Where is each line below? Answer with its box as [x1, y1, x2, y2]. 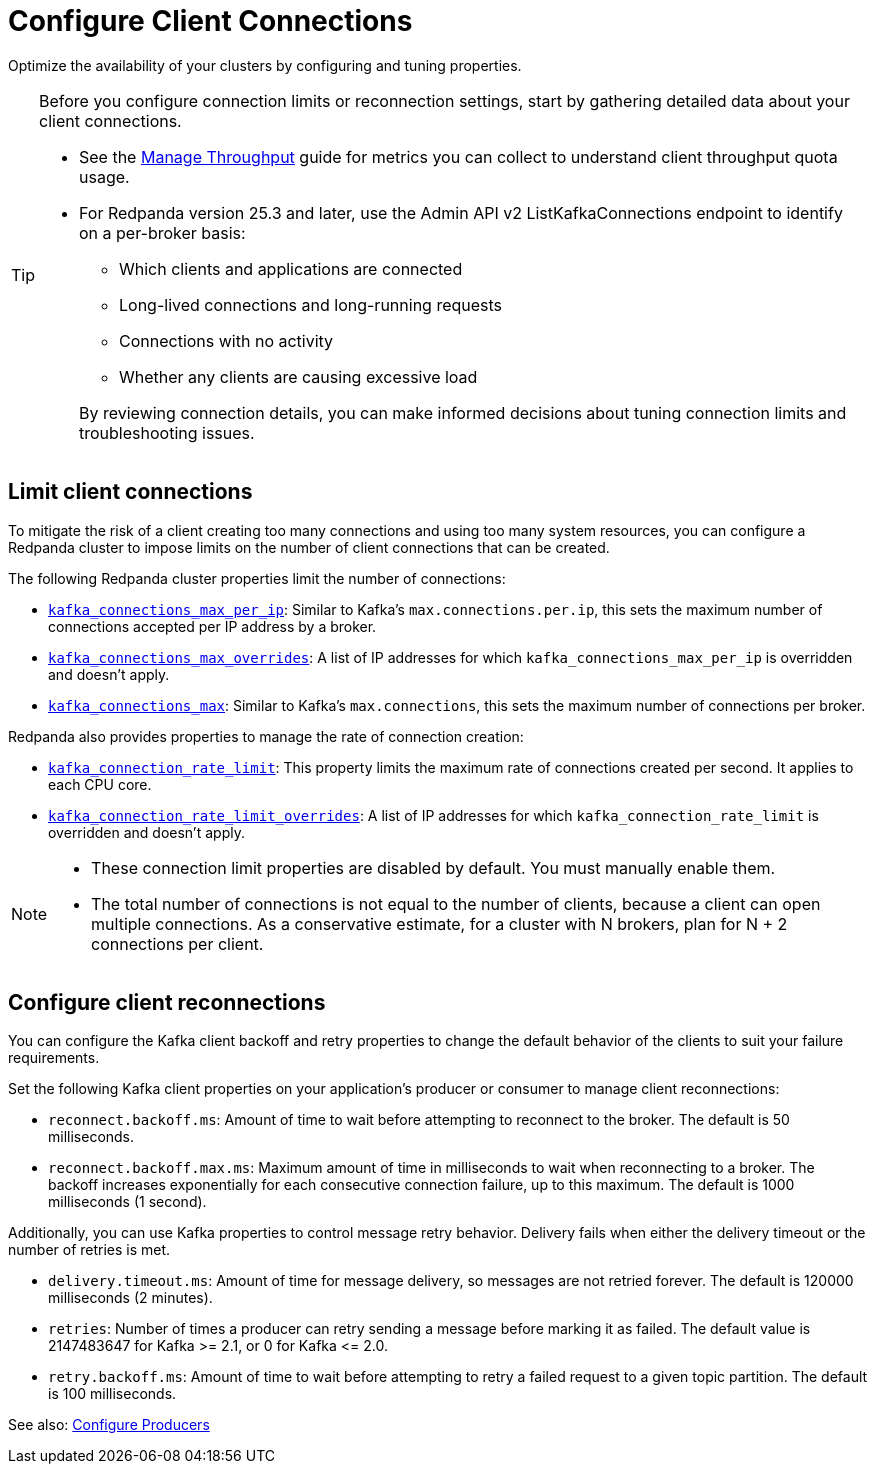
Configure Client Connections [8, 4, 413, 38]
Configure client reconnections [8, 990, 326, 1016]
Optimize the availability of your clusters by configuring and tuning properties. [8, 56, 522, 74]
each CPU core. [48, 775, 152, 793]
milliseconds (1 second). [48, 1193, 207, 1211]
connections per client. [91, 933, 264, 954]
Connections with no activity [119, 330, 334, 351]
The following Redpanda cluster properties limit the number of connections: [8, 569, 506, 587]
